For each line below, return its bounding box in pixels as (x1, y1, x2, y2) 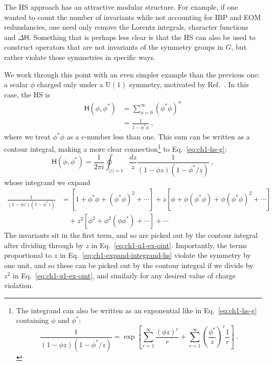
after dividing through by (4, 239, 83, 250)
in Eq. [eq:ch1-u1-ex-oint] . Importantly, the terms (91, 239, 247, 250)
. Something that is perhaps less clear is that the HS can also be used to (29, 31, 256, 42)
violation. (4, 280, 34, 291)
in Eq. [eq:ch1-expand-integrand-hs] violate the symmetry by (59, 250, 251, 260)
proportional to (4, 250, 52, 260)
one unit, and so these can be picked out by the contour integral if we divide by (4, 260, 254, 271)
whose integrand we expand (4, 176, 90, 187)
